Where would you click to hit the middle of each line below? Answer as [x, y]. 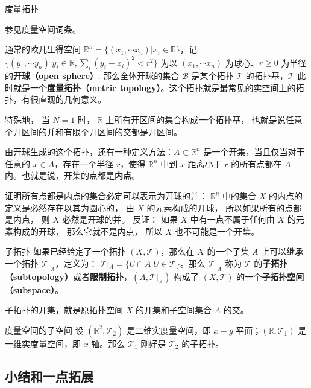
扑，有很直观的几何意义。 [55, 99]
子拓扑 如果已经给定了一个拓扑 [65, 251]
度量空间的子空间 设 [44, 330]
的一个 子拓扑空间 [270, 276]
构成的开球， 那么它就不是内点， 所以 [88, 231]
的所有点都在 [256, 163]
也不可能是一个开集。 [217, 231]
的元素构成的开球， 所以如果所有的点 [220, 207]
